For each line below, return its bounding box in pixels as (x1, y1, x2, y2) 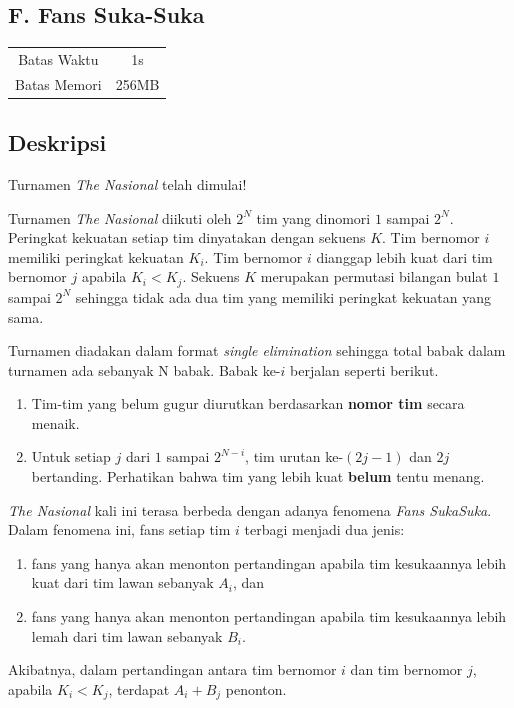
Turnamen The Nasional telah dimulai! (8, 174, 247, 195)
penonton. (225, 678, 287, 699)
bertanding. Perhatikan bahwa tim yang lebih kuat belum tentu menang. (31, 466, 485, 487)
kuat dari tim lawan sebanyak (31, 572, 214, 593)
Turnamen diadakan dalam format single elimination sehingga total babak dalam (8, 340, 506, 361)
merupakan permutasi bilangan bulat (260, 266, 488, 287)
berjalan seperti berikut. (290, 359, 439, 380)
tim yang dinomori (256, 207, 371, 228)
